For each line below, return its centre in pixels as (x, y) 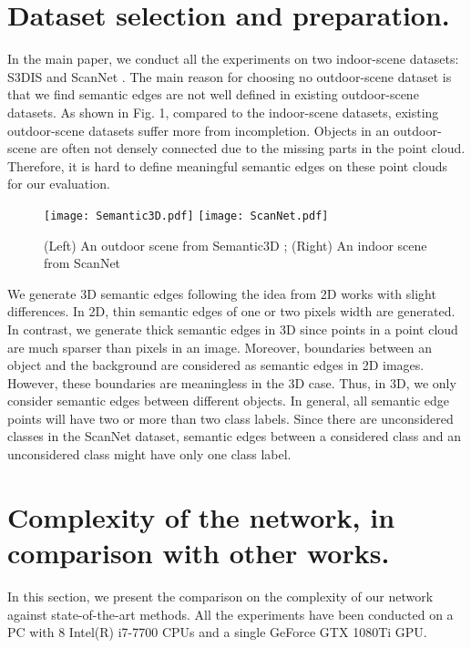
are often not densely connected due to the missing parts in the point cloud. (253, 148)
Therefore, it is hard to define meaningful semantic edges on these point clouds (228, 165)
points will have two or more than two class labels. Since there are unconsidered (230, 418)
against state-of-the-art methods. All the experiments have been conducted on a (230, 614)
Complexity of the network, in (201, 516)
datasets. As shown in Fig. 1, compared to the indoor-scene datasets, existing (223, 112)
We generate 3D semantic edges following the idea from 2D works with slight (222, 293)
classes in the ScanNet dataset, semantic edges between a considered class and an (235, 436)
